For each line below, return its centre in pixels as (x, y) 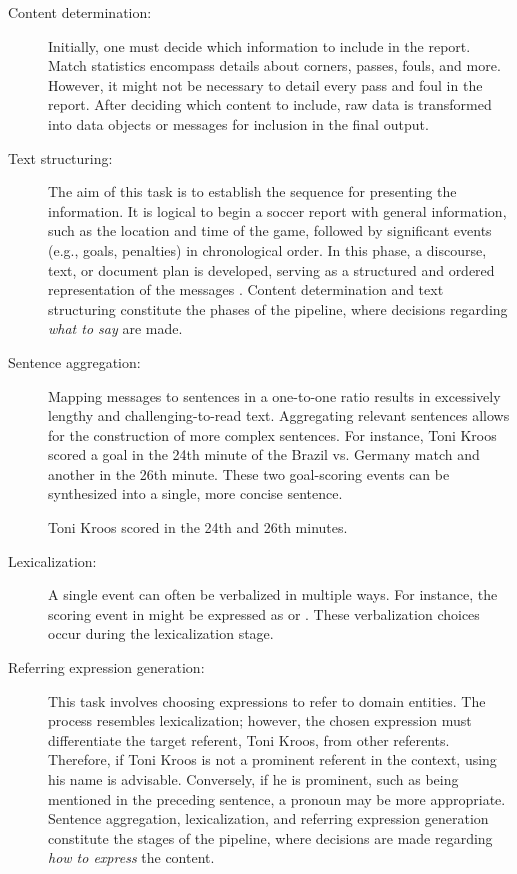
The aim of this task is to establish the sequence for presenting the (252, 191)
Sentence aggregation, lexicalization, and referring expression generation (268, 818)
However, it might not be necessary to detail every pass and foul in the (265, 84)
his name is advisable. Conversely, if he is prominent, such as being (253, 779)
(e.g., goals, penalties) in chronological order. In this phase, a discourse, (267, 249)
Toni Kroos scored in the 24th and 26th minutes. (198, 527)
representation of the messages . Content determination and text (246, 289)
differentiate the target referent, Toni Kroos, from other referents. (249, 739)
